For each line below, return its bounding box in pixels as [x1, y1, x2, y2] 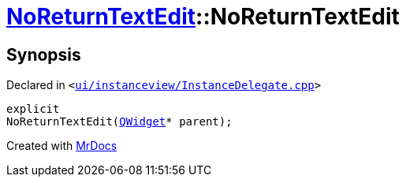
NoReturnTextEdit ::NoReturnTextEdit [6, 3, 400, 30]
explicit [6, 103, 60, 116]
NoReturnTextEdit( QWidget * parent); [6, 115, 233, 129]
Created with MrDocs [6, 139, 117, 153]
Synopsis [6, 44, 81, 65]
